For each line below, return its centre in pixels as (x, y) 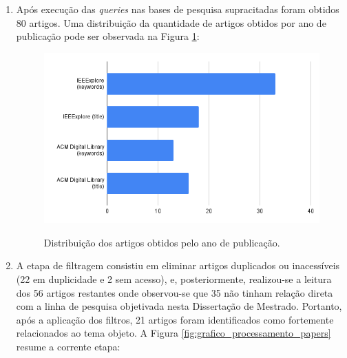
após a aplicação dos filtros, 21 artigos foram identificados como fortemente (175, 319)
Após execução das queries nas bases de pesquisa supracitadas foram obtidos (178, 9)
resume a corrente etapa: (68, 346)
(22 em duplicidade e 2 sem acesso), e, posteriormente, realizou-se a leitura (174, 279)
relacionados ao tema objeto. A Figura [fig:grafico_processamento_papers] (173, 333)
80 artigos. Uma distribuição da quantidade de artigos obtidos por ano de (171, 22)
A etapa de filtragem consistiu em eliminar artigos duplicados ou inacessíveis (178, 265)
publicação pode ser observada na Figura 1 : (108, 36)
